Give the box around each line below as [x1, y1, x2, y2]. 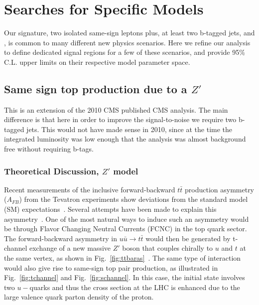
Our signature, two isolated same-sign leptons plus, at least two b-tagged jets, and [4, 27, 255, 38]
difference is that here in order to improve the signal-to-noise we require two [4, 114, 237, 125]
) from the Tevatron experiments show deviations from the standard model [19, 194, 248, 204]
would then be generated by [145, 233, 231, 243]
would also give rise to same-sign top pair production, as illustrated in [4, 262, 218, 273]
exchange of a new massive [29, 243, 111, 253]
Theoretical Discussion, [4, 164, 99, 177]
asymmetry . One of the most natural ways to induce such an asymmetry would [4, 213, 249, 224]
